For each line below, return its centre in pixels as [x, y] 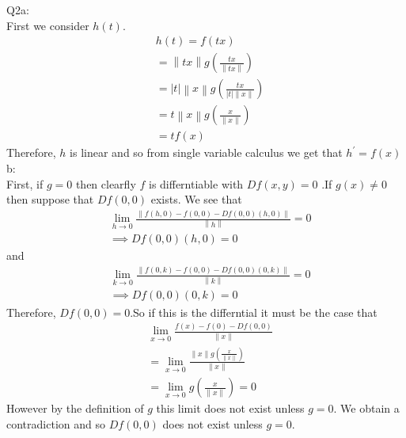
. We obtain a [366, 408]
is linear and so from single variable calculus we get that [206, 152]
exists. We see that [196, 199]
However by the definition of [75, 408]
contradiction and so [56, 423]
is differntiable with [196, 183]
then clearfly [106, 183]
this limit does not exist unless [230, 408]
